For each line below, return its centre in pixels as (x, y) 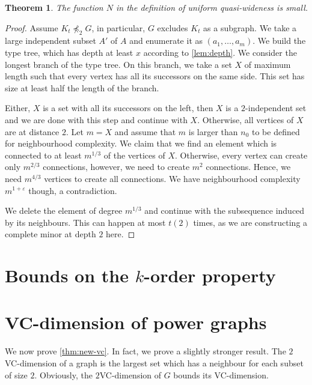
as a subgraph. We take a (250, 27)
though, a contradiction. (73, 190)
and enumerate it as (166, 41)
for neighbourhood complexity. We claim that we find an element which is (141, 143)
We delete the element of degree (64, 211)
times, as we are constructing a (250, 222)
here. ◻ (121, 234)
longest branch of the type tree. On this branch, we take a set (118, 64)
